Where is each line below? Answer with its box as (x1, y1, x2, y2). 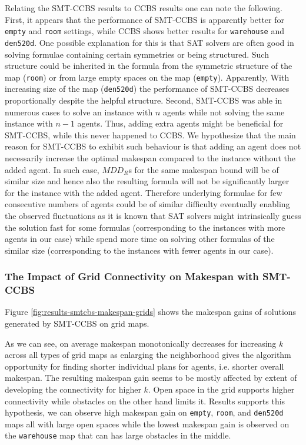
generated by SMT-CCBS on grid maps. (5, 317, 149, 330)
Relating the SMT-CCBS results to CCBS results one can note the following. (5, 2, 282, 14)
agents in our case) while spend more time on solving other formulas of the (5, 233, 275, 245)
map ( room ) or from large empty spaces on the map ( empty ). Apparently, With (5, 71, 290, 83)
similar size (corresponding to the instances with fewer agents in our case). (5, 244, 274, 256)
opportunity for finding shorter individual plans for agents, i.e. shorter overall (5, 360, 284, 372)
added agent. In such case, (5, 163, 99, 175)
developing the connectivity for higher (5, 383, 141, 396)
